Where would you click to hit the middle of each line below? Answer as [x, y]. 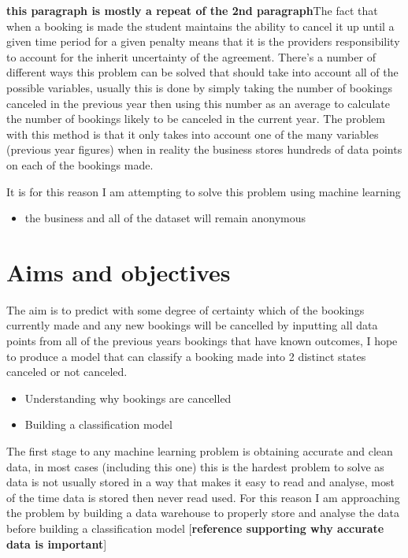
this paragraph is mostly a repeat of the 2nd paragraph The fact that [192, 10]
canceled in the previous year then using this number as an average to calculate [198, 103]
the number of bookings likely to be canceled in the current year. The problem [196, 119]
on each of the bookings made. [80, 164]
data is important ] [57, 543]
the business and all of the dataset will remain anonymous [165, 218]
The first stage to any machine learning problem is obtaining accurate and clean [200, 451]
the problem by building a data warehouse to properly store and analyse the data [203, 513]
